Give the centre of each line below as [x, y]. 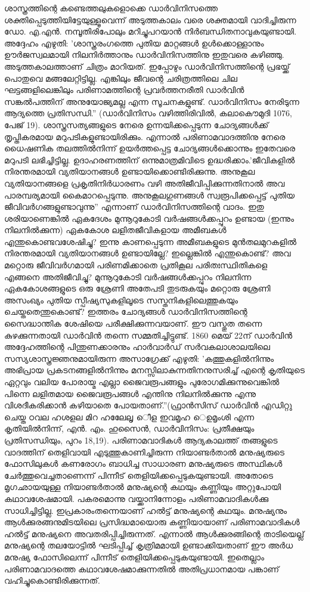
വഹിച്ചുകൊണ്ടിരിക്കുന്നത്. [52, 580]
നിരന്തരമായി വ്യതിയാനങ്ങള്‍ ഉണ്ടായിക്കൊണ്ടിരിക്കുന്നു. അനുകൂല [130, 171]
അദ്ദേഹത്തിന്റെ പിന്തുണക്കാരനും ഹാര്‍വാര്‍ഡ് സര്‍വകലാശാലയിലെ [137, 347]
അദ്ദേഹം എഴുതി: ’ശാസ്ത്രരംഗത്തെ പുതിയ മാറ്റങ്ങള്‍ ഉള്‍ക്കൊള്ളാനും [134, 43]
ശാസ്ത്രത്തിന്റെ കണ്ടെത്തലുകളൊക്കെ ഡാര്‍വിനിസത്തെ [111, 8]
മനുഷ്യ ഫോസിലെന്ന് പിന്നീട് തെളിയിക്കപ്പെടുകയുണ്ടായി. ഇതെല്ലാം [134, 557]
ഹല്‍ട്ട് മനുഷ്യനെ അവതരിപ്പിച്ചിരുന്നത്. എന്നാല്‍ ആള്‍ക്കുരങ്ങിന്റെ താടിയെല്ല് [154, 533]
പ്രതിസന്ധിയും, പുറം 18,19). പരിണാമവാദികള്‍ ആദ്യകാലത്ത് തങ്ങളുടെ [141, 440]
